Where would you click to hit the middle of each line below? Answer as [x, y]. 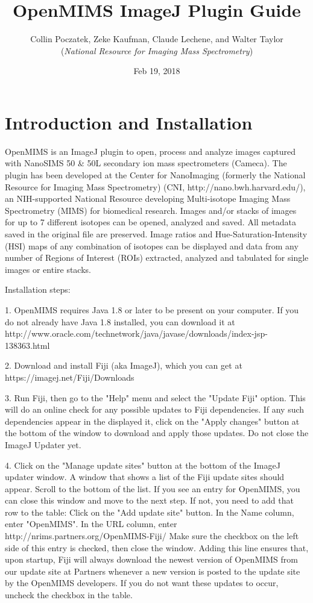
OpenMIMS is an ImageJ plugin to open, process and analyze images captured [150, 151]
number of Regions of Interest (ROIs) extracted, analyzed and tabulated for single [157, 258]
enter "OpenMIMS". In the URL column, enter [91, 524]
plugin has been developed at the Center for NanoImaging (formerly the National [155, 175]
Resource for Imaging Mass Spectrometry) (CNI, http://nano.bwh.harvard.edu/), [155, 186]
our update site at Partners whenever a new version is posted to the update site [153, 571]
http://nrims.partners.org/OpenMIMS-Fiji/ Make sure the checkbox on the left [152, 536]
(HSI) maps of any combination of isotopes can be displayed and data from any [152, 245]
